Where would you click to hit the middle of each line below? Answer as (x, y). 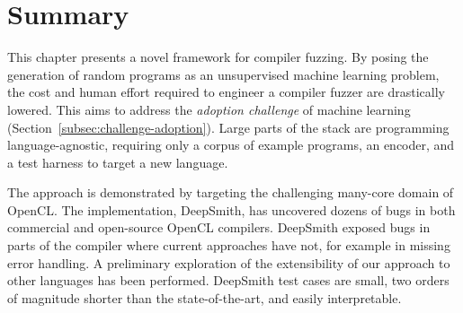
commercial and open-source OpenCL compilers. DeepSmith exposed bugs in (219, 227)
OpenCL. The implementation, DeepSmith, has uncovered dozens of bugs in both (231, 209)
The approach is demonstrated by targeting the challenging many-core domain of (231, 192)
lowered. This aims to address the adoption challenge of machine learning (209, 109)
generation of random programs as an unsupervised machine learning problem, (223, 74)
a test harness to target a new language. (118, 162)
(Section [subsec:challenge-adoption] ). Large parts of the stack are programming (228, 127)
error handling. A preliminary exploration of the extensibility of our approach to (229, 262)
